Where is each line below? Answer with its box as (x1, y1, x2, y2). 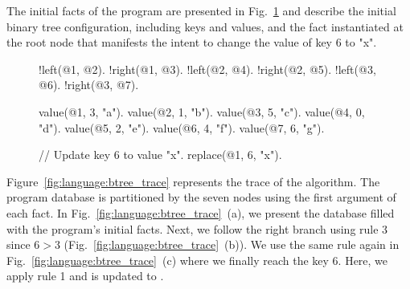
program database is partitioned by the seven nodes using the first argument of (6, 189, 396, 206)
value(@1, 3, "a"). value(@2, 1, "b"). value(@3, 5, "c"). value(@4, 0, (39, 103, 365, 120)
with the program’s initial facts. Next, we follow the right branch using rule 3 (6, 220, 388, 237)
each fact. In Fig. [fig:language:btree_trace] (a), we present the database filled (6, 204, 395, 221)
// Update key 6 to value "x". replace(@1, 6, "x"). (39, 146, 282, 163)
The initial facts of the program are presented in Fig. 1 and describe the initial (6, 2, 396, 18)
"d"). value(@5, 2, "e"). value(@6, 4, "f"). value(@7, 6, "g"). (39, 119, 325, 136)
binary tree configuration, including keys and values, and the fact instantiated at (6, 18, 404, 35)
